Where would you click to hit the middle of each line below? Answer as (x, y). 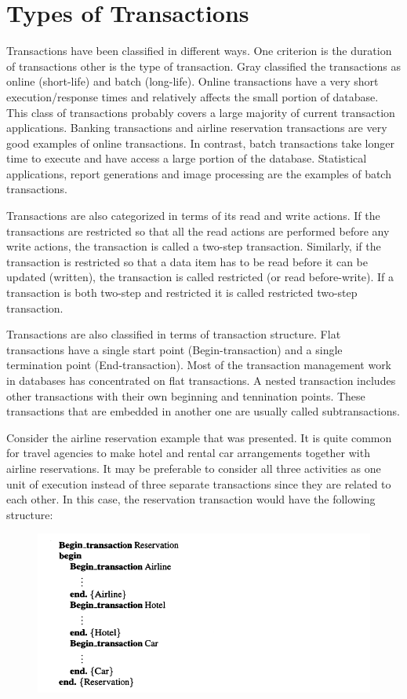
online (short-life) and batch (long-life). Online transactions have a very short (193, 81)
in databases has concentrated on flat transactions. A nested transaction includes (201, 380)
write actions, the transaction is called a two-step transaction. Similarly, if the (194, 246)
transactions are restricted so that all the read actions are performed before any (198, 231)
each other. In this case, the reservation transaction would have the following (191, 499)
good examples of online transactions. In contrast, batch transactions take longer (200, 143)
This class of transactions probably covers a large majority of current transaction (201, 112)
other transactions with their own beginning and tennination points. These (186, 395)
